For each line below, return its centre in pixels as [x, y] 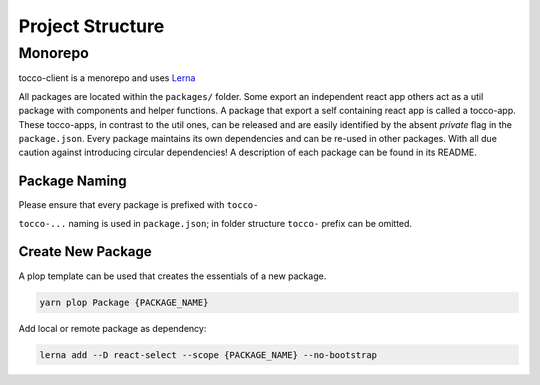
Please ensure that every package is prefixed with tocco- [138, 205]
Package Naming [72, 181]
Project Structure [91, 26]
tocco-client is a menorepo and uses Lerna [107, 78]
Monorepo [54, 53]
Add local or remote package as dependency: [112, 328]
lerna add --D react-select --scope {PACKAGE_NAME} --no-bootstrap [208, 354]
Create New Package [85, 251]
